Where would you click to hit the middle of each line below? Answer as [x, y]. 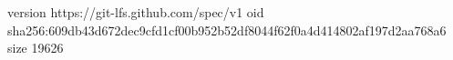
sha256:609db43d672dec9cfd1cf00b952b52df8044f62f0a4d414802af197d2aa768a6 [227, 30]
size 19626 [36, 48]
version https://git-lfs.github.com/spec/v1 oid [136, 12]
